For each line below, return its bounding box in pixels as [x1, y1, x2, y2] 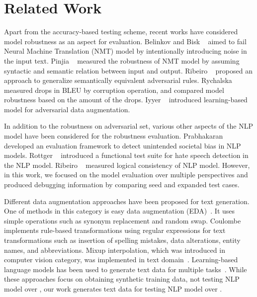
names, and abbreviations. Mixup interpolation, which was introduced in [4, 244, 225, 255]
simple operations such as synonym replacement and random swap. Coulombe [4, 215, 241, 225]
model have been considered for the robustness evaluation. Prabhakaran [4, 131, 223, 141]
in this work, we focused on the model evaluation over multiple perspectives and [4, 169, 248, 180]
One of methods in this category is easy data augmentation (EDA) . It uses [4, 206, 235, 216]
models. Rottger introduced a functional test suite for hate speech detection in [4, 150, 249, 160]
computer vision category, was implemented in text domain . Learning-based [4, 254, 238, 265]
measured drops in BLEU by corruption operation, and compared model [4, 84, 224, 95]
